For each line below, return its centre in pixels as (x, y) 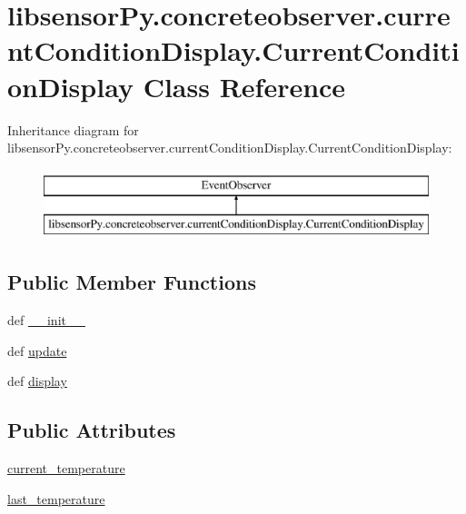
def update (37, 350)
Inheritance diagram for (73, 129)
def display (37, 381)
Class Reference (244, 86)
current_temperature (66, 468)
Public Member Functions (132, 282)
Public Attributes (92, 430)
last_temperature (56, 498)
